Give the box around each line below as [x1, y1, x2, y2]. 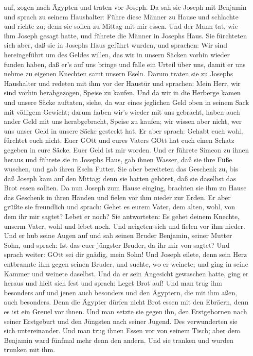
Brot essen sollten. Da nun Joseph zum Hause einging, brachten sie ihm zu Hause [4, 183, 247, 193]
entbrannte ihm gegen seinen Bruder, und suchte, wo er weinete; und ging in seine [4, 259, 248, 269]
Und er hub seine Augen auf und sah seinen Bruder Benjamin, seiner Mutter [4, 230, 232, 240]
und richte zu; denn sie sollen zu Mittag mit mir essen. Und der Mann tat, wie [4, 21, 238, 31]
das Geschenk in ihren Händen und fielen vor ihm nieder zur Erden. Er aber [4, 192, 231, 202]
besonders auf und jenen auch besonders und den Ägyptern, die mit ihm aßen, [4, 287, 237, 297]
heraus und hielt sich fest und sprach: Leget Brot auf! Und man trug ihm [4, 278, 222, 288]
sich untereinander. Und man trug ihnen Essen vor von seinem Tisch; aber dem [4, 325, 240, 336]
